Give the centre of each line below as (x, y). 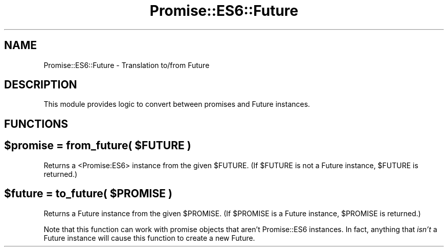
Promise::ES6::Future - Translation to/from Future (127, 65)
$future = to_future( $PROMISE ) (88, 194)
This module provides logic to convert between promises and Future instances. (177, 104)
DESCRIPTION (41, 85)
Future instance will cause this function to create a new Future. (149, 238)
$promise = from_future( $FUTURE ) (98, 146)
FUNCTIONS (36, 124)
